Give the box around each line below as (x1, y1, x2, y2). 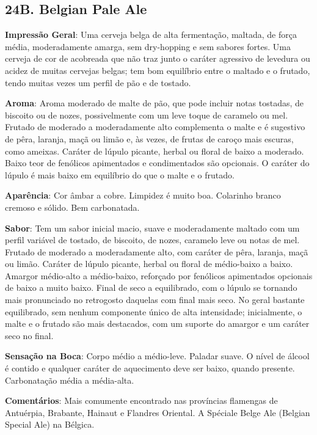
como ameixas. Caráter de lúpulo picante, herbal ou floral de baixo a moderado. (5, 144, 304, 157)
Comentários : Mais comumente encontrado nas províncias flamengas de (5, 394, 278, 407)
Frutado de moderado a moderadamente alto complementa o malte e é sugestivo (5, 120, 305, 133)
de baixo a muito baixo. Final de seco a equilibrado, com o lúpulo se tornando (5, 281, 297, 294)
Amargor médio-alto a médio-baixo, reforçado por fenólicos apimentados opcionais (5, 269, 313, 282)
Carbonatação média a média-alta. (5, 373, 134, 386)
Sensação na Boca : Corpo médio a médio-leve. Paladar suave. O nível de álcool (5, 349, 310, 362)
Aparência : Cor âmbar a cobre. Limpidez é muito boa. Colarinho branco (5, 189, 281, 202)
